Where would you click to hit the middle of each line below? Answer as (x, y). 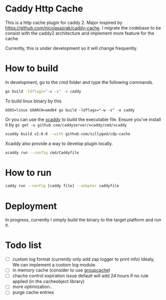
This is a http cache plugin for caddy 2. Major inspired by (64, 22)
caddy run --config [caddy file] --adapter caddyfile (62, 186)
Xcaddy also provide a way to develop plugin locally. (59, 143)
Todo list (23, 245)
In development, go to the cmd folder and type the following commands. (79, 82)
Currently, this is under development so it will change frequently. (72, 48)
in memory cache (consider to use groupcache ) (61, 270)
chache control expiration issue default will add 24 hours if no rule (80, 276)
